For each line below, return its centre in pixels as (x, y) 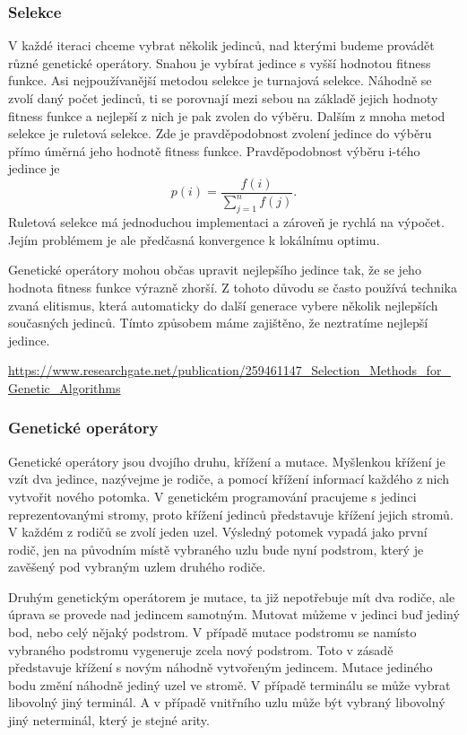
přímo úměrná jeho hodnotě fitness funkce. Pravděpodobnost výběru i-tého (214, 150)
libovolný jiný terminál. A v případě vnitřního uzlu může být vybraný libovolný (227, 702)
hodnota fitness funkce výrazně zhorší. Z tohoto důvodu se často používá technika (233, 287)
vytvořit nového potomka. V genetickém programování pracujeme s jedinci (212, 496)
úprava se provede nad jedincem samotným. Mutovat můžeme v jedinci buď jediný (234, 614)
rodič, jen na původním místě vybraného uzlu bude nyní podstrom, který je (216, 549)
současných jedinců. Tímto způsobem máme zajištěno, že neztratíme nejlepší (218, 323)
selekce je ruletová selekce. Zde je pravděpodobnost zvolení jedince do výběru (220, 133)
